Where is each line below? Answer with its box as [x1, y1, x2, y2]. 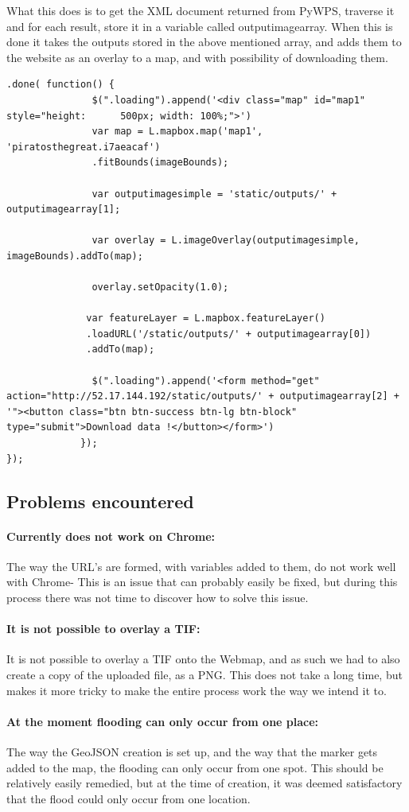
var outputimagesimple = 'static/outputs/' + [92, 188, 337, 200]
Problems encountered [6, 488, 194, 513]
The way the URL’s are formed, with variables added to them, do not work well [6, 558, 396, 574]
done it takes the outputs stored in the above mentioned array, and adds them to [6, 33, 402, 50]
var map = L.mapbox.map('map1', [92, 126, 263, 138]
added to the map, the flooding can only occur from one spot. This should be [6, 759, 384, 775]
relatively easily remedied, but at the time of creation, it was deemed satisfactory [6, 775, 403, 791]
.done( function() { [6, 79, 115, 91]
